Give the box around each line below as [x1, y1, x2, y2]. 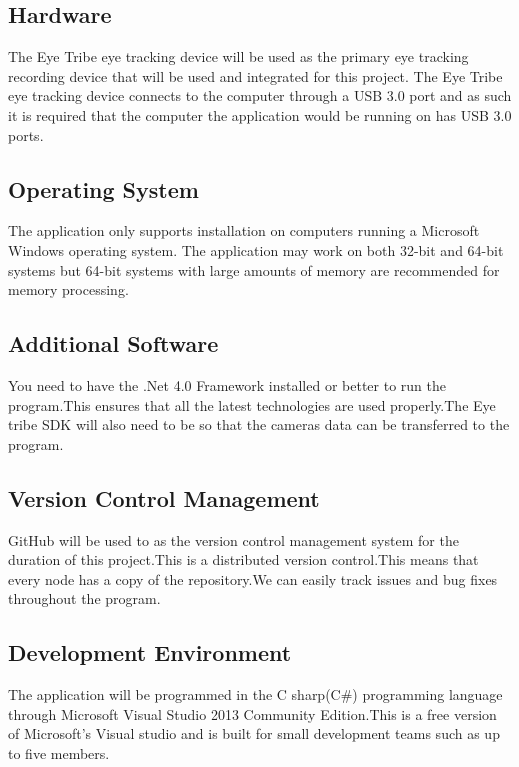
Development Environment [8, 637, 292, 668]
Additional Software [8, 328, 219, 359]
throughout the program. [8, 588, 161, 609]
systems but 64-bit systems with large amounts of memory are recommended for [8, 259, 500, 280]
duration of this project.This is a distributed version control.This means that [8, 549, 479, 570]
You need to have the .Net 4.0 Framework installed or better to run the [8, 374, 446, 395]
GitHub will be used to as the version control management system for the [8, 529, 459, 550]
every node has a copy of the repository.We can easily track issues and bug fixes [8, 568, 498, 589]
